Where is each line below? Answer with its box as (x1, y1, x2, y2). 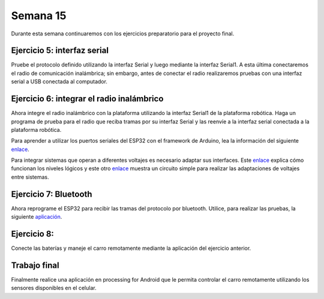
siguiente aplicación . (11, 213, 62, 221)
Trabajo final (11, 260, 59, 270)
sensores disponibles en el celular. (11, 285, 97, 292)
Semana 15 (11, 9, 67, 22)
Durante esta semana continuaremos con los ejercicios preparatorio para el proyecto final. (11, 30, 235, 37)
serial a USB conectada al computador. (11, 78, 108, 85)
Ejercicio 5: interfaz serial (11, 46, 109, 56)
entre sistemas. (11, 173, 49, 180)
